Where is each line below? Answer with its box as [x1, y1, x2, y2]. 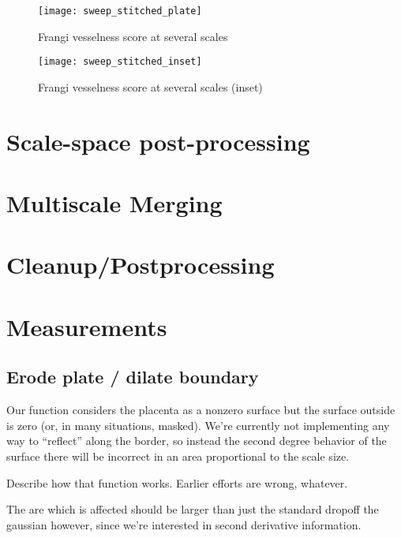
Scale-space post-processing [6, 125, 310, 157]
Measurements [6, 310, 167, 342]
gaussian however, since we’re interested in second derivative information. [6, 516, 362, 532]
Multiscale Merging [6, 187, 223, 219]
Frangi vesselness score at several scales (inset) [38, 78, 263, 95]
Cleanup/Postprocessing [6, 248, 275, 281]
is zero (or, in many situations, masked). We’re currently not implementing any [6, 417, 390, 433]
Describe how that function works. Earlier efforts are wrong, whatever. [6, 474, 348, 491]
